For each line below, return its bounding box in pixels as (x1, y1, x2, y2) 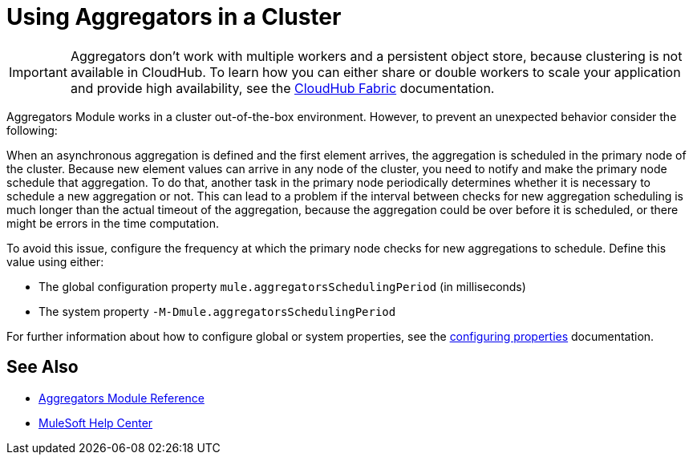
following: (6, 123, 58, 137)
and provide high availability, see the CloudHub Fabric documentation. (70, 79, 495, 96)
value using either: (6, 254, 104, 269)
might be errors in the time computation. (6, 216, 219, 230)
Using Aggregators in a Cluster (6, 3, 342, 30)
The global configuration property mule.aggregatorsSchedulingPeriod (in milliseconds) (38, 279, 526, 293)
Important (9, 63, 67, 80)
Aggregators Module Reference (38, 390, 205, 405)
